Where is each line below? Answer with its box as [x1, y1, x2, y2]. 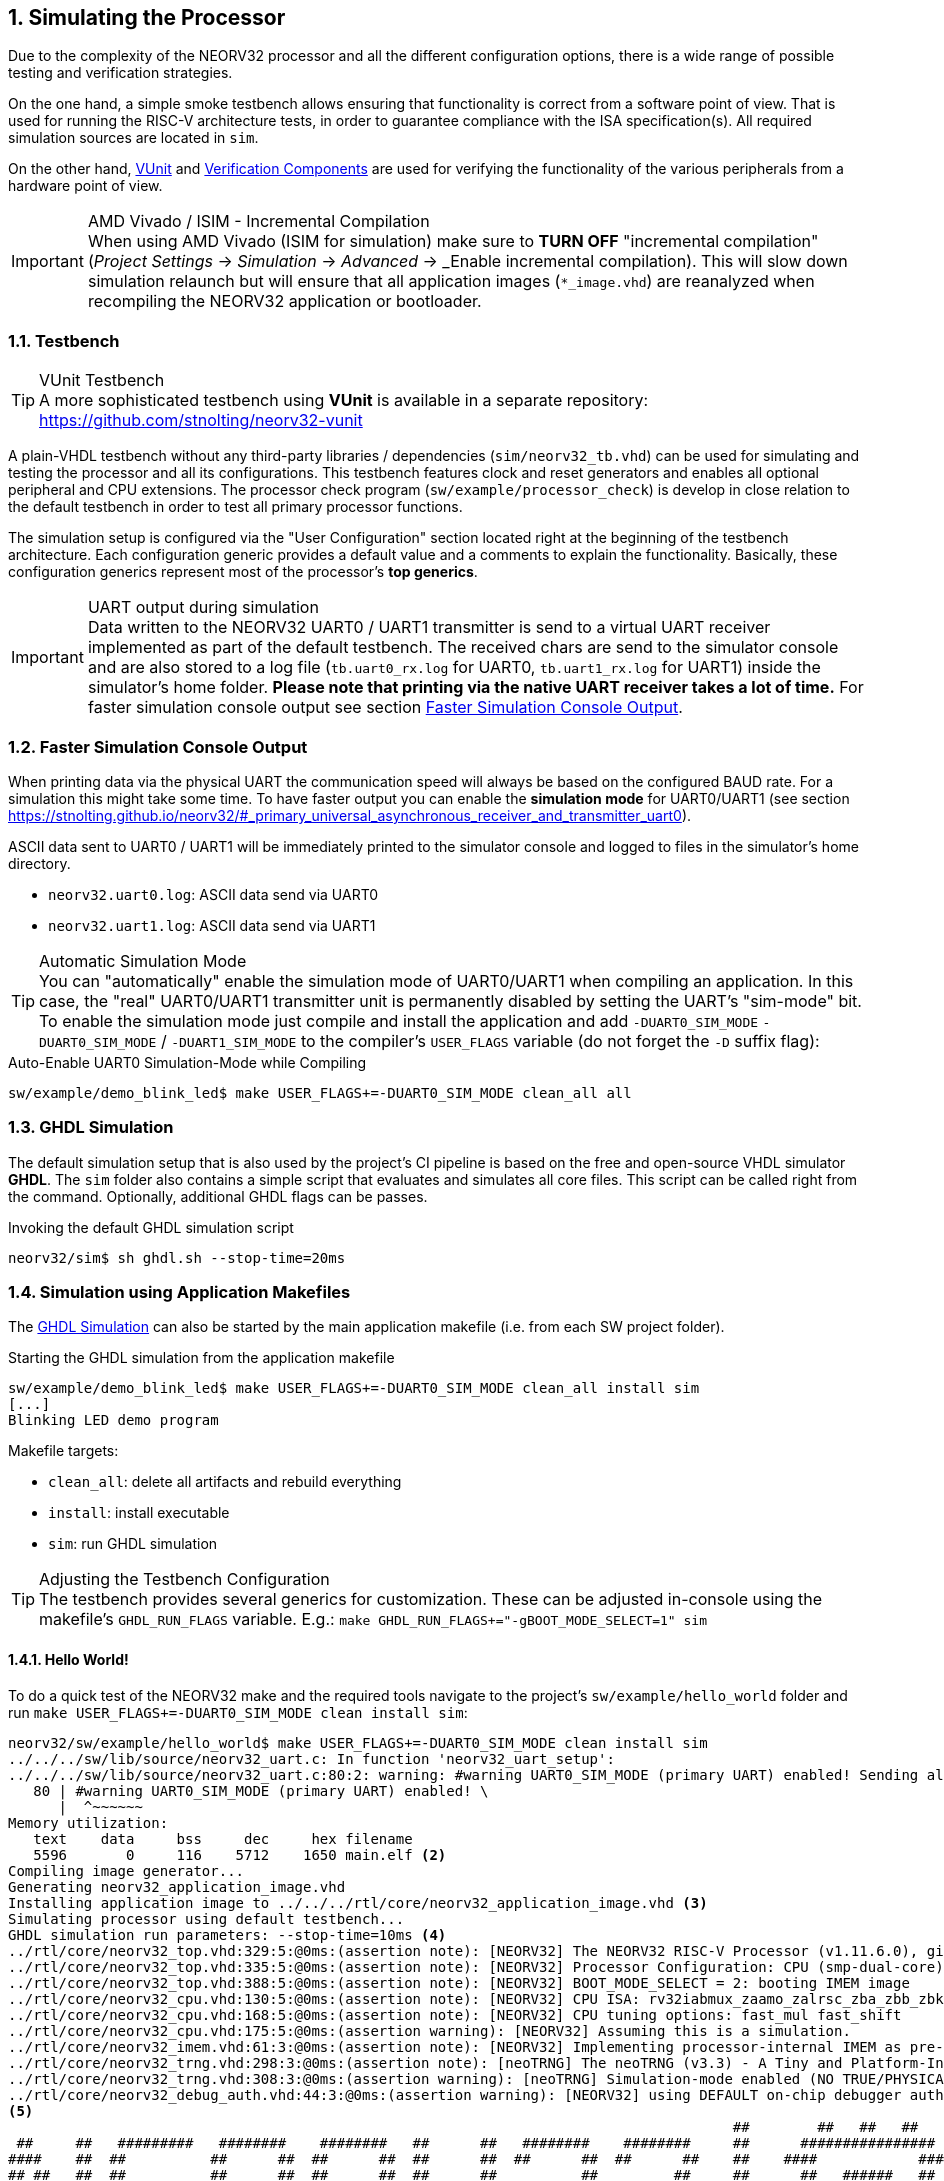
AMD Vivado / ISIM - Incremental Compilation [87, 211, 430, 232]
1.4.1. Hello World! [8, 1651, 129, 1669]
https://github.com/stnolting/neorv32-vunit [39, 410, 363, 431]
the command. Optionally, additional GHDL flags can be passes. [8, 1187, 428, 1205]
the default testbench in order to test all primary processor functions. [8, 498, 463, 516]
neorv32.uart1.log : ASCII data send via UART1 [48, 916, 376, 934]
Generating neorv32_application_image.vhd [8, 1878, 346, 1895]
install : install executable [48, 1504, 230, 1522]
